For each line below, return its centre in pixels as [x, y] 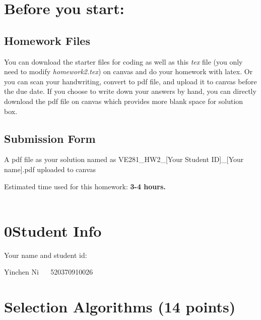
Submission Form [50, 138]
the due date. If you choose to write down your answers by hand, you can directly [130, 91]
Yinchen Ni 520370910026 [49, 272]
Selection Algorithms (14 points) [120, 307]
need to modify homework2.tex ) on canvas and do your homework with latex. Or [128, 71]
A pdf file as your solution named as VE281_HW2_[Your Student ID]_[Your [124, 159]
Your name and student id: [46, 255]
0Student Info [53, 230]
